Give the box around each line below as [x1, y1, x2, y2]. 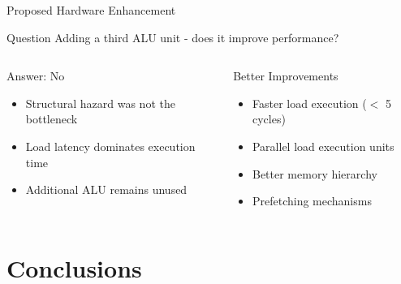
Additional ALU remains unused [25, 181, 188, 198]
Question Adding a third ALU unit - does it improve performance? [6, 28, 339, 45]
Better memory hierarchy [252, 165, 377, 182]
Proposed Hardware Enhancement [6, 2, 176, 18]
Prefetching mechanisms [252, 192, 372, 209]
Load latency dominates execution [25, 137, 196, 154]
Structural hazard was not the [25, 94, 175, 111]
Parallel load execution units [252, 137, 395, 154]
